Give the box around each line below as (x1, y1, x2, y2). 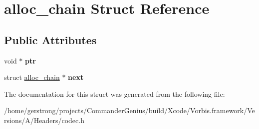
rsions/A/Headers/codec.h (4, 115, 84, 125)
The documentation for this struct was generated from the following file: (4, 88, 225, 99)
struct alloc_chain (4, 72, 60, 82)
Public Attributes (4, 32, 97, 47)
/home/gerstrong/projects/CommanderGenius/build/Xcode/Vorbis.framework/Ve (4, 105, 255, 116)
